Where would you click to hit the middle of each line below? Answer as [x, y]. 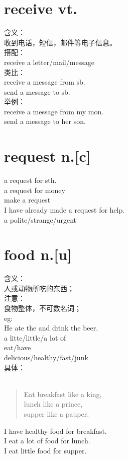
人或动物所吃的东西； [39, 288]
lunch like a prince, [53, 404]
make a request [27, 200]
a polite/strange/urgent [40, 219]
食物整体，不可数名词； [43, 308]
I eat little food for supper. [45, 450]
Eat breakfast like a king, [63, 394]
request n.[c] [47, 156]
